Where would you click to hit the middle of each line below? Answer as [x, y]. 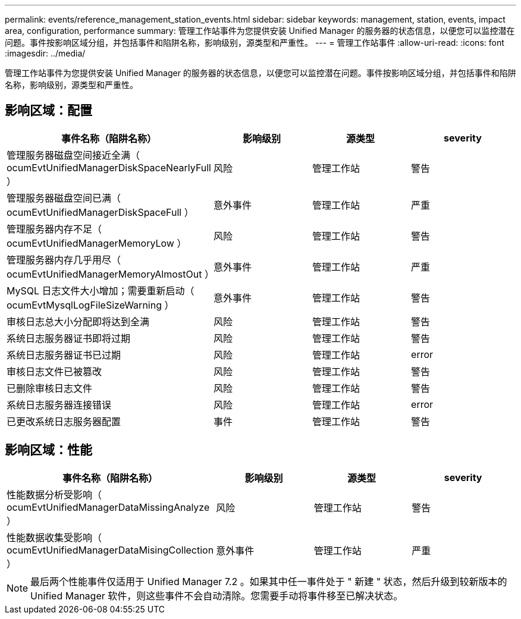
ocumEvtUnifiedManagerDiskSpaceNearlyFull [109, 167]
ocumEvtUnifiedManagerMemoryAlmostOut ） [110, 274]
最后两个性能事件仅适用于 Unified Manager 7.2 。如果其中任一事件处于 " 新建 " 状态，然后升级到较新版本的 [269, 581]
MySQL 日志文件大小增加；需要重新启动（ [101, 290]
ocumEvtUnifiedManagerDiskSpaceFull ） [100, 212]
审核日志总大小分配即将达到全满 [78, 321]
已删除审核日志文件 [50, 388]
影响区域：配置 [48, 111]
